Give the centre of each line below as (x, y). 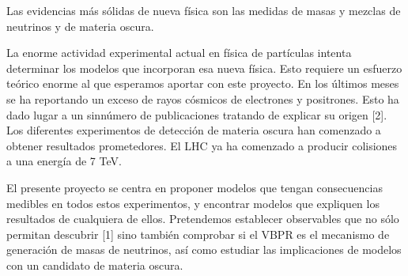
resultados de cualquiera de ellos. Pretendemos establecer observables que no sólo (203, 219)
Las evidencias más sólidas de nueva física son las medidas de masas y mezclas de (204, 10)
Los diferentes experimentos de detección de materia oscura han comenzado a (194, 130)
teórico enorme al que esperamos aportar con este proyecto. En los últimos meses (203, 83)
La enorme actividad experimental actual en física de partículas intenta (179, 53)
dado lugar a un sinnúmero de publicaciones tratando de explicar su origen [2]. (197, 114)
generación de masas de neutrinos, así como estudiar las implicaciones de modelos (204, 250)
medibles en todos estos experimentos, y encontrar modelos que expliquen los (193, 203)
